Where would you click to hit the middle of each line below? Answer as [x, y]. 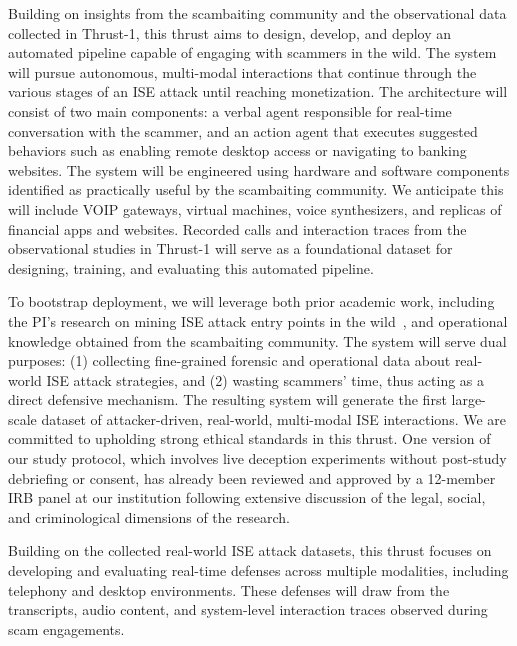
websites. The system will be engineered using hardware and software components [259, 169]
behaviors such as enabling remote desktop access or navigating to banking [237, 150]
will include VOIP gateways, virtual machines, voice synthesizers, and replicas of [255, 208]
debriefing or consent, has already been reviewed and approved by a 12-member [252, 477]
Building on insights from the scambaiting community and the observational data [257, 13]
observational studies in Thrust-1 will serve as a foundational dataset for [230, 248]
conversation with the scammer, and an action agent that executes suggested [243, 130]
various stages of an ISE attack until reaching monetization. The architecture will [258, 91]
